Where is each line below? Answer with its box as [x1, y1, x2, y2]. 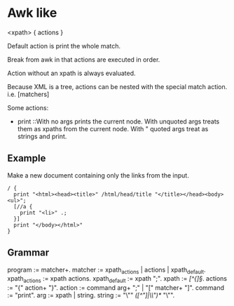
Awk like [7, 5, 57, 21]
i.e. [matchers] [7, 90, 50, 98]
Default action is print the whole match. [7, 41, 121, 50]
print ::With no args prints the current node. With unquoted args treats [17, 117, 220, 126]
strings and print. [17, 132, 67, 140]
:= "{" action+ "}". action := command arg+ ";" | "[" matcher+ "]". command [7, 284, 225, 292]
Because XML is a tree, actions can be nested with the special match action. [7, 82, 228, 91]
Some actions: [7, 103, 49, 112]
